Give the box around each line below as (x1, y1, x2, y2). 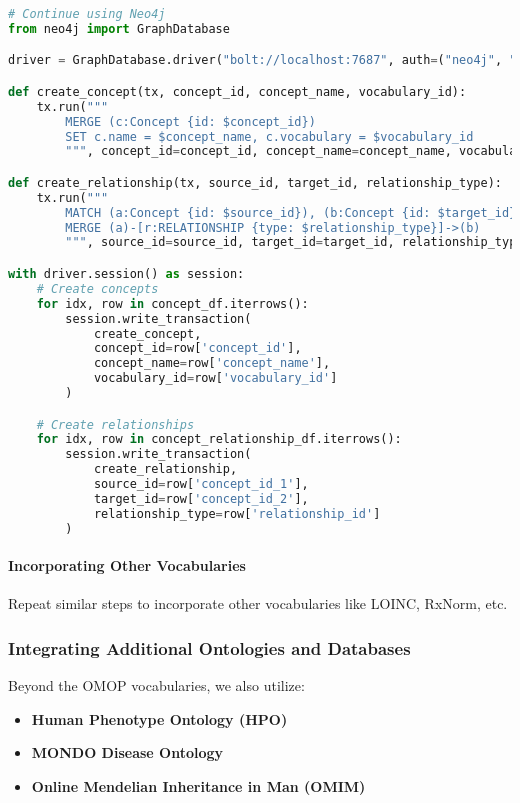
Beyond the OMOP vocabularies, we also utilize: (8, 675, 305, 696)
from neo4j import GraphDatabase (8, 21, 230, 36)
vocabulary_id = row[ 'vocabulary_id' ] (93, 371, 338, 386)
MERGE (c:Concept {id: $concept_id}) (65, 114, 316, 129)
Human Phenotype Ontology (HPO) (31, 708, 288, 729)
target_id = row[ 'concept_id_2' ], (93, 491, 309, 506)
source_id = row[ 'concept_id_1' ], (93, 477, 309, 492)
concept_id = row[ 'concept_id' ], (93, 341, 302, 356)
